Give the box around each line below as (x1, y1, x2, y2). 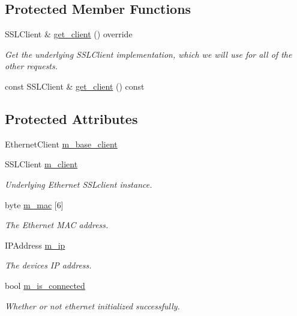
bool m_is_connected (5, 279, 85, 291)
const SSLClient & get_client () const (5, 79, 145, 92)
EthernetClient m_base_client (5, 137, 118, 150)
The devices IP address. (5, 259, 92, 271)
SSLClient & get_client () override (5, 28, 133, 40)
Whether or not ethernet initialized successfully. (5, 299, 180, 312)
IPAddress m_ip (5, 238, 65, 251)
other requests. (5, 60, 58, 72)
